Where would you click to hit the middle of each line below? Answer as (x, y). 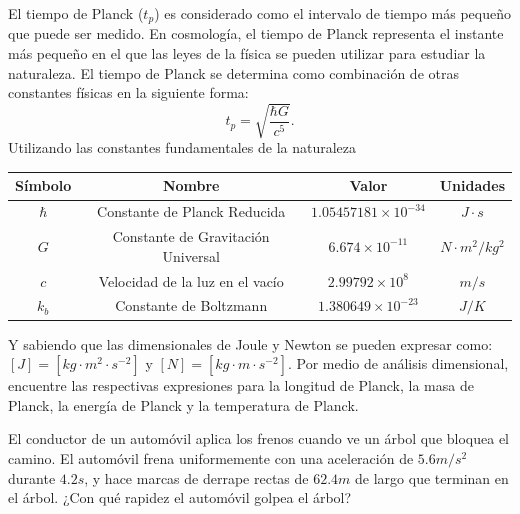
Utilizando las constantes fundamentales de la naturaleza (182, 147)
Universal (191, 255)
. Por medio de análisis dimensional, (398, 363)
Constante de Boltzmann (191, 305)
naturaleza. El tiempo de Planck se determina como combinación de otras (233, 72)
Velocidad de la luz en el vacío (191, 280)
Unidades (472, 185)
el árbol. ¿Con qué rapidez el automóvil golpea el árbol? (180, 497)
